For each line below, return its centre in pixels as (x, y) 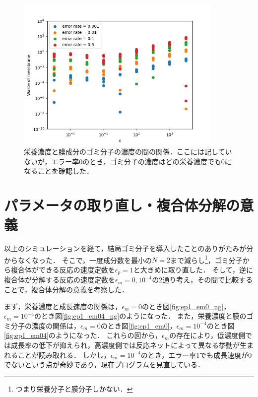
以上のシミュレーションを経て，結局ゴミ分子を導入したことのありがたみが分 (129, 248)
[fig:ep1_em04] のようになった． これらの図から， (83, 335)
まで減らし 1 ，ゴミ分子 (206, 259)
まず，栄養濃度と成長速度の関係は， (63, 306)
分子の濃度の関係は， (45, 325)
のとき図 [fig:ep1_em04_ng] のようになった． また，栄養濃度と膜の (140, 316)
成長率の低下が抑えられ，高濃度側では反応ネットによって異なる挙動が (125, 345)
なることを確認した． (59, 171)
